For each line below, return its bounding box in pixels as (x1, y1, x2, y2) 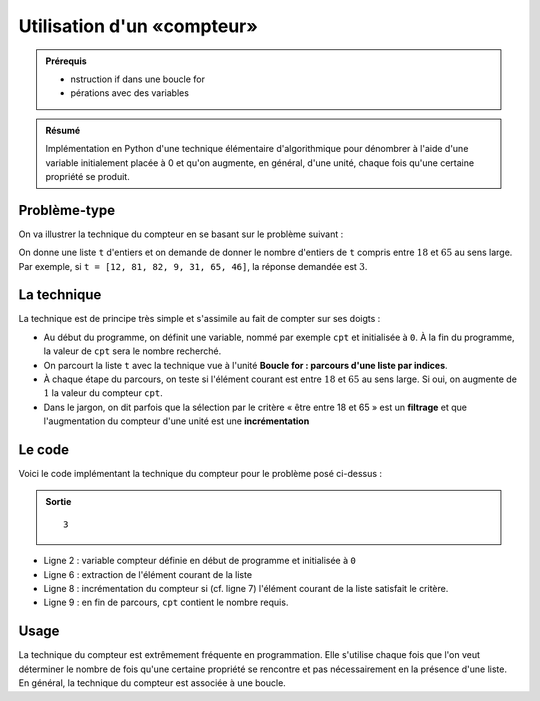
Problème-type (18, 201, 116, 219)
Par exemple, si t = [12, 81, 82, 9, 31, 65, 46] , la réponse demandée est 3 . (18, 260, 368, 272)
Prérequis (45, 55, 87, 67)
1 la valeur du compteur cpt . (43, 387, 164, 399)
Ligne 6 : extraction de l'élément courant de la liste (43, 568, 253, 580)
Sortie (45, 495, 72, 507)
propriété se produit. (45, 170, 130, 182)
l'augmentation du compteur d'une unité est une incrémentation (43, 415, 310, 427)
